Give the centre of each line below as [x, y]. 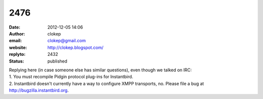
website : [18, 47]
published [57, 61]
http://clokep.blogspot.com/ [75, 47]
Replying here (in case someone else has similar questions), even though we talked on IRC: [100, 70]
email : [15, 41]
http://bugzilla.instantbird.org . [39, 90]
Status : [17, 61]
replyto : [17, 54]
